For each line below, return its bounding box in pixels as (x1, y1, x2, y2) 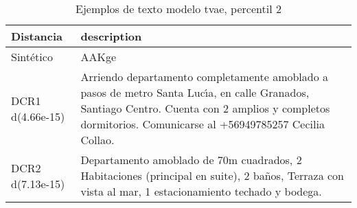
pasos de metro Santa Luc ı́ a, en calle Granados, (80, 84, 310, 100)
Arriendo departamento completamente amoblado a (80, 69, 329, 84)
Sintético (11, 49, 53, 65)
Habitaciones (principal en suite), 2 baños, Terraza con (80, 167, 344, 183)
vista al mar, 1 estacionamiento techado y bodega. (80, 183, 322, 199)
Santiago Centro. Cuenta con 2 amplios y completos (80, 100, 330, 116)
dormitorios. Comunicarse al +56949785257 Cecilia (80, 116, 325, 132)
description (80, 28, 142, 44)
